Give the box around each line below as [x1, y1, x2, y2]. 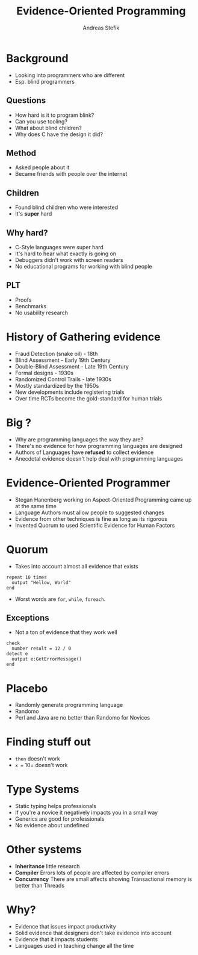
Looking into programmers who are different [14, 71, 125, 79]
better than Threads [14, 882, 65, 889]
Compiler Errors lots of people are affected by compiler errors [14, 869, 170, 877]
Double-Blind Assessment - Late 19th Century [14, 362, 129, 370]
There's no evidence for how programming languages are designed [14, 442, 182, 449]
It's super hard [14, 210, 52, 217]
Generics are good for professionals [14, 815, 105, 823]
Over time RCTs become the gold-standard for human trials [14, 394, 162, 402]
